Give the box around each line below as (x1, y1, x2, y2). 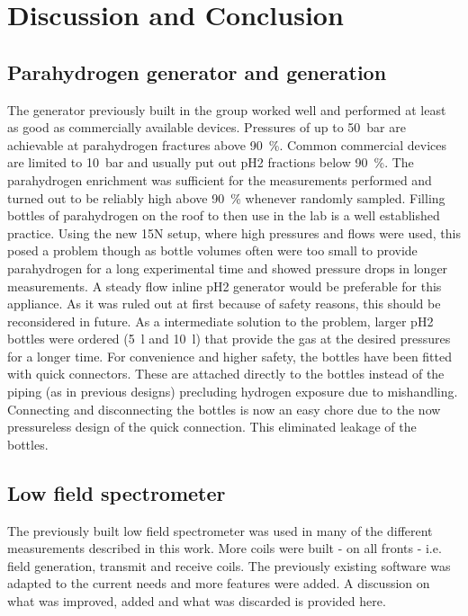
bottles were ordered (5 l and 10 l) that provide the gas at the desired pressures (7, 329, 451, 348)
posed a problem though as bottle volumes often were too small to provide (7, 241, 418, 260)
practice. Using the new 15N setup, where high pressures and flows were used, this (7, 223, 461, 242)
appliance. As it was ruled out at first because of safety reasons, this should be (7, 294, 441, 313)
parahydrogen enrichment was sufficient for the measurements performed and (7, 170, 432, 189)
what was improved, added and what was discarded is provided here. (7, 592, 386, 611)
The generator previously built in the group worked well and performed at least (7, 100, 446, 119)
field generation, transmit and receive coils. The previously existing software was (7, 556, 451, 575)
